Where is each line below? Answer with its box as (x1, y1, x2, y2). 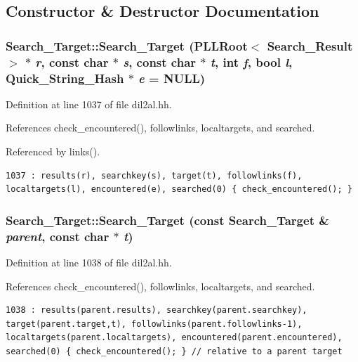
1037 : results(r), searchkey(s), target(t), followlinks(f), (6, 170, 303, 181)
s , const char (123, 53, 197, 70)
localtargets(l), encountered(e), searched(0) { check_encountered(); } (6, 184, 352, 195)
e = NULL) (138, 69, 206, 86)
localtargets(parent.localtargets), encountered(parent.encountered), (6, 332, 343, 343)
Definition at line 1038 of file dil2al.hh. (6, 254, 172, 269)
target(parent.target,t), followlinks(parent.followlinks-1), (6, 318, 303, 329)
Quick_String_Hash (6, 69, 124, 86)
